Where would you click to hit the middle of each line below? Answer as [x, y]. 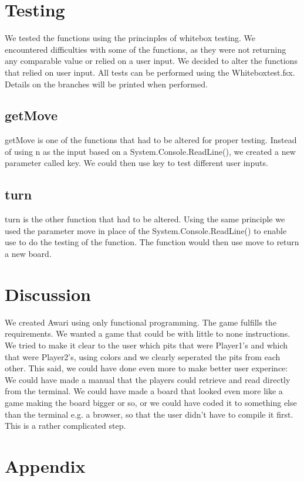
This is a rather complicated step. [65, 426]
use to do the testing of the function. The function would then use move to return [152, 242]
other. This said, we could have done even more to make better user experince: [146, 368]
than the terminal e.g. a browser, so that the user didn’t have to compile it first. [149, 414]
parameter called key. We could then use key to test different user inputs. [136, 163]
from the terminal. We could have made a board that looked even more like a [144, 391]
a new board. [28, 254]
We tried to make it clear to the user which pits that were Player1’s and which [146, 345]
